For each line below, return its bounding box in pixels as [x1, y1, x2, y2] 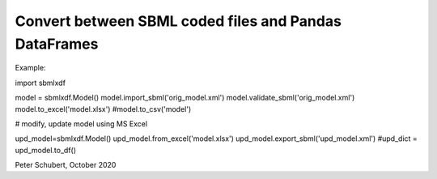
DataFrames [15, 35, 99, 53]
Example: [15, 63, 46, 73]
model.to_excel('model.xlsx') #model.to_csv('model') [15, 104, 192, 113]
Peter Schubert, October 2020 [15, 160, 117, 170]
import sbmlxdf [15, 78, 66, 87]
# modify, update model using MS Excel [15, 118, 148, 129]
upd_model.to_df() [15, 145, 77, 155]
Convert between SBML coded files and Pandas [15, 12, 342, 30]
